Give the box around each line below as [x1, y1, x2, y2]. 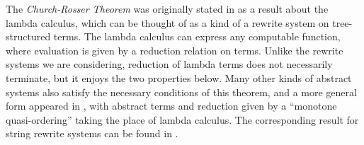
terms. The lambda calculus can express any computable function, [53, 29, 341, 44]
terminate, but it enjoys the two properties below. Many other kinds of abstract [6, 70, 352, 85]
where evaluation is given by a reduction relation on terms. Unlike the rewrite [6, 42, 343, 57]
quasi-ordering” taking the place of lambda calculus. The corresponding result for [6, 112, 359, 127]
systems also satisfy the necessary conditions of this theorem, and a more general [6, 84, 357, 99]
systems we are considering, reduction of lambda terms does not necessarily [6, 57, 333, 71]
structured [6, 29, 51, 44]
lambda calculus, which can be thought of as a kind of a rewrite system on [6, 15, 329, 30]
